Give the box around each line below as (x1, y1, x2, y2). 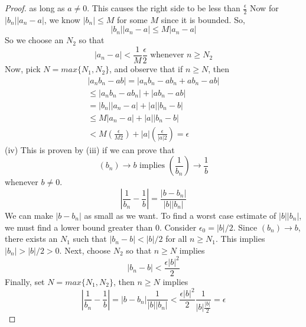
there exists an (5, 232, 58, 245)
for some (116, 13, 148, 25)
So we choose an (5, 34, 64, 46)
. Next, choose (59, 244, 110, 256)
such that (73, 232, 107, 245)
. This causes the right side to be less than (87, 2, 240, 14)
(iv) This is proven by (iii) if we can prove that (5, 143, 175, 156)
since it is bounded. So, (161, 13, 245, 25)
